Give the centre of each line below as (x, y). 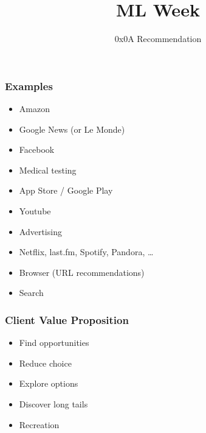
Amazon (34, 109)
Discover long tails (53, 403)
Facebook (37, 150)
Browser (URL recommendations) (82, 272)
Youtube (35, 210)
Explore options (49, 383)
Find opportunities (54, 343)
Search (31, 293)
